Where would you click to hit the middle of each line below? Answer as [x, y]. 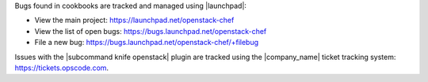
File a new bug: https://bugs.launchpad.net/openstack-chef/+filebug [147, 43]
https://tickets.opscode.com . [62, 68]
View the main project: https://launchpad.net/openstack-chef [134, 20]
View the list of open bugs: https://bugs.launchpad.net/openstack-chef [151, 31]
